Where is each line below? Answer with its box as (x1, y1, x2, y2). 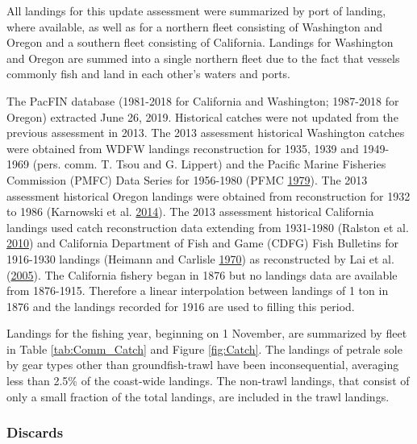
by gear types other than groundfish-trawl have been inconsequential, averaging (6, 356, 399, 373)
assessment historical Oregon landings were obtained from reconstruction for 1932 (6, 187, 411, 204)
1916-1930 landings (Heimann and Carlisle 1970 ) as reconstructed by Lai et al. (6, 250, 394, 267)
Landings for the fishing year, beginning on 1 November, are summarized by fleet (6, 325, 407, 342)
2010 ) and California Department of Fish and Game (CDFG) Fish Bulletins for (6, 234, 398, 251)
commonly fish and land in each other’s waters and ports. (6, 65, 290, 82)
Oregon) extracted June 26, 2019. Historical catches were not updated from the (6, 108, 398, 125)
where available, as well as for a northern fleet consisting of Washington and (6, 18, 383, 35)
